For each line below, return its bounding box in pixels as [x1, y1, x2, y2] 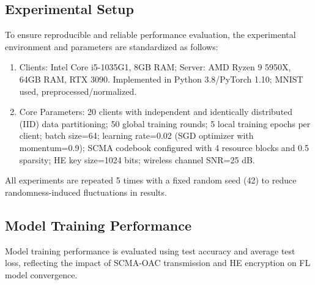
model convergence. [5, 268, 78, 281]
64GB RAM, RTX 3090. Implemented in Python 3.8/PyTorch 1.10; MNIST [19, 72, 303, 85]
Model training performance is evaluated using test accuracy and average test [5, 244, 295, 257]
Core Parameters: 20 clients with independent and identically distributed [19, 105, 293, 118]
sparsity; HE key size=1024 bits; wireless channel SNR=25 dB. [19, 153, 255, 166]
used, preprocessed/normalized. [19, 84, 137, 97]
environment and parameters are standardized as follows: [5, 40, 218, 53]
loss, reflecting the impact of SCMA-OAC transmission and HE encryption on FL [5, 256, 311, 269]
